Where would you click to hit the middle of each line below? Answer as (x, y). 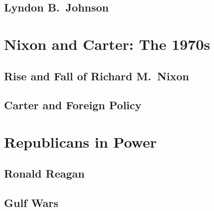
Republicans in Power (81, 141)
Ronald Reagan (44, 173)
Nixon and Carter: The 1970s (107, 44)
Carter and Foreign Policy (73, 105)
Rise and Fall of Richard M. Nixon (97, 76)
